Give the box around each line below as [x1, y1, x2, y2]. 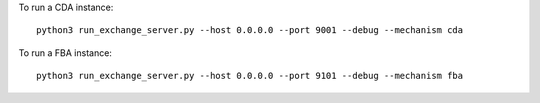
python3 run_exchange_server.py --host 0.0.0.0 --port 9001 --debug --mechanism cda [36, 25, 464, 36]
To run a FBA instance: [18, 46, 112, 59]
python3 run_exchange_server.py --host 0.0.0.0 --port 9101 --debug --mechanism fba [36, 70, 464, 82]
